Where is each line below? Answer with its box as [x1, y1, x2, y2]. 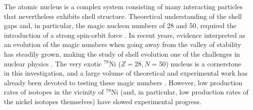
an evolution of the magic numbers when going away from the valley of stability [4, 39, 241, 49]
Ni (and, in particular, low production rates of [111, 87, 249, 97]
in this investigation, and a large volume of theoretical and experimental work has [4, 68, 248, 78]
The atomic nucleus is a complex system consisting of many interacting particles [4, 1, 243, 11]
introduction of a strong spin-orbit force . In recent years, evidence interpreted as [4, 30, 245, 40]
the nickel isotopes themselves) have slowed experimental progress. [4, 96, 202, 106]
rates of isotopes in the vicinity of [4, 87, 104, 97]
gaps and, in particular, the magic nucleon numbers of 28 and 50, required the [4, 20, 236, 31]
